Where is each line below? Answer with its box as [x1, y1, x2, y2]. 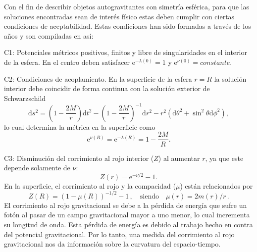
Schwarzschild [4, 93, 46, 103]
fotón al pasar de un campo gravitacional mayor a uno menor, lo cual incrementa [4, 209, 250, 220]
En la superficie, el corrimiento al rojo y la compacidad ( [4, 180, 176, 191]
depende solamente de [4, 162, 70, 173]
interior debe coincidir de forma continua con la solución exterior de [4, 83, 210, 94]
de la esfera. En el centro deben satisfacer [4, 56, 130, 67]
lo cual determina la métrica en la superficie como [4, 121, 155, 132]
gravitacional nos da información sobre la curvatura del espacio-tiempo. [4, 239, 221, 249]
